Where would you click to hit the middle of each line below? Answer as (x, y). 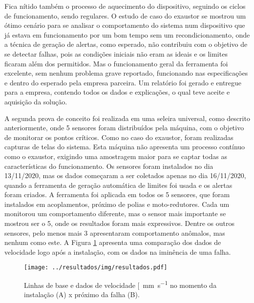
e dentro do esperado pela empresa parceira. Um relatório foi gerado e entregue (123, 82)
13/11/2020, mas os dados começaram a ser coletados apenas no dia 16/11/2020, (125, 175)
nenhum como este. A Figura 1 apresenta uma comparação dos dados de (113, 242)
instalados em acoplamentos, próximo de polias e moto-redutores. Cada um (117, 204)
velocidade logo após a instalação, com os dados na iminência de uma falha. (118, 252)
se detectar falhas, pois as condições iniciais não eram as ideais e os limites (116, 53)
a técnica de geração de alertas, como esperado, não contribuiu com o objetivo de (126, 44)
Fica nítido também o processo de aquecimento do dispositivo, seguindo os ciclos (125, 6)
